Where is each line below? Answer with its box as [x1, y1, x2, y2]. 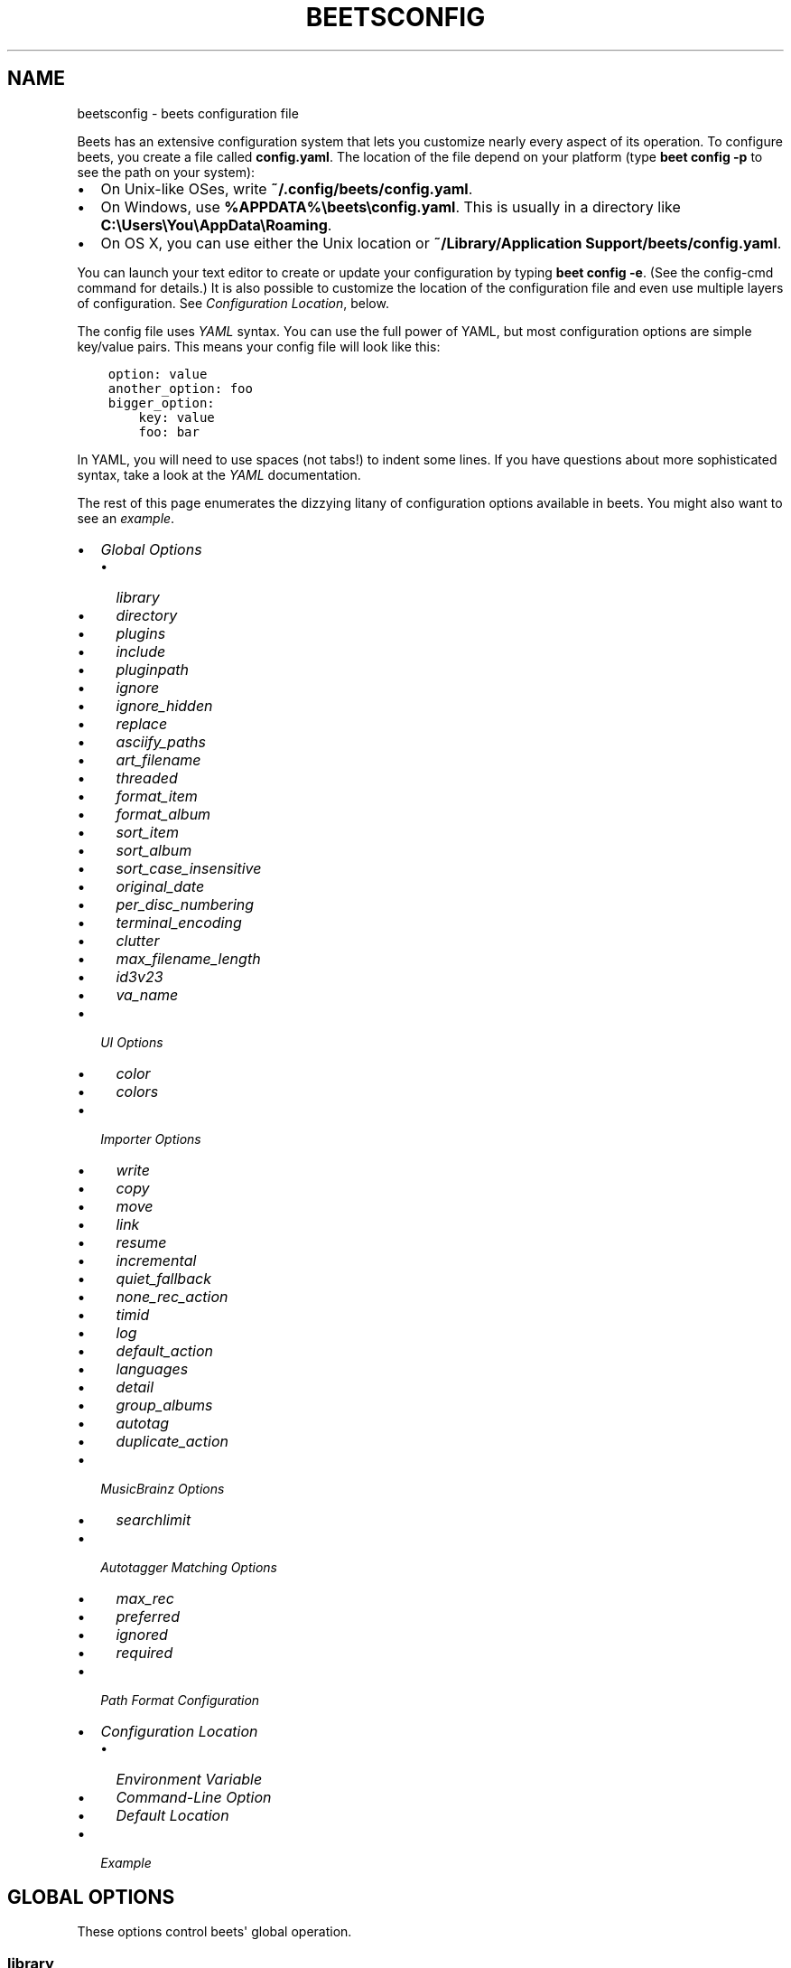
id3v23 [116, 967, 163, 986]
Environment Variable [116, 1769, 263, 1788]
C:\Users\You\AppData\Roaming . [100, 215, 332, 234]
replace [116, 714, 168, 733]
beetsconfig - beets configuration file [77, 105, 299, 121]
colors [116, 1082, 159, 1101]
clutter [116, 931, 160, 950]
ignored [116, 1625, 168, 1644]
